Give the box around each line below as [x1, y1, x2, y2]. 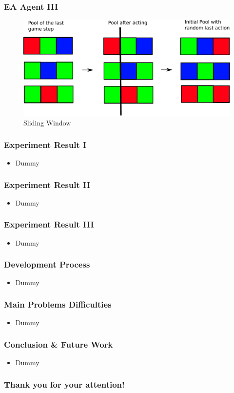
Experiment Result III [4, 218, 94, 230]
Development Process [4, 258, 90, 270]
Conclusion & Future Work [4, 338, 113, 350]
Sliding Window [23, 118, 71, 128]
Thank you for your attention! [4, 378, 125, 390]
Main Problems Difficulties [4, 298, 112, 310]
